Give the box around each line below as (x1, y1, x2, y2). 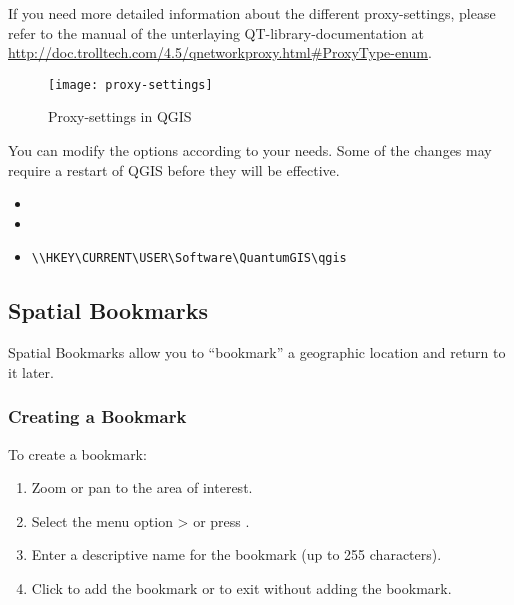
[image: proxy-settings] (48, 77, 213, 92)
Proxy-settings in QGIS (48, 106, 192, 127)
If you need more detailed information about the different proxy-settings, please (8, 3, 496, 23)
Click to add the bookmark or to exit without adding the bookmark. (31, 578, 452, 599)
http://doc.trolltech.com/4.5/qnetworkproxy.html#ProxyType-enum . (8, 42, 432, 63)
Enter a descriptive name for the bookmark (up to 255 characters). (31, 544, 442, 565)
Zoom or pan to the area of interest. (31, 477, 253, 498)
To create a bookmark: (8, 443, 147, 464)
